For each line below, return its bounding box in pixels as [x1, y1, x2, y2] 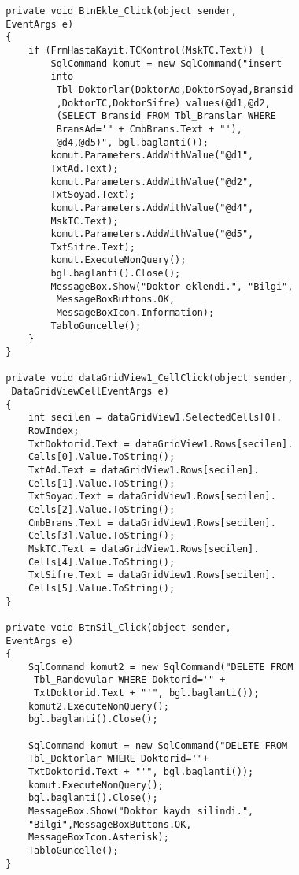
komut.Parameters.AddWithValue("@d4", [50, 202, 254, 213]
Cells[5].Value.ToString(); [28, 582, 175, 594]
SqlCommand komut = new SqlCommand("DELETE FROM [28, 740, 288, 751]
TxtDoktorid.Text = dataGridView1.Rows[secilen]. [28, 438, 293, 450]
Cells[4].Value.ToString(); [28, 556, 175, 568]
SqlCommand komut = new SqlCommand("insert [50, 57, 282, 69]
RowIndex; [28, 425, 79, 436]
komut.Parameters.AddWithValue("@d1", [50, 150, 254, 161]
